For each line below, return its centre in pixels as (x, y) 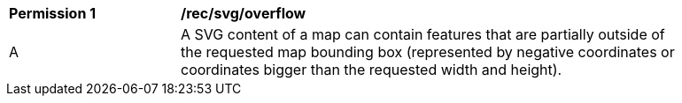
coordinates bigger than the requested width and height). (372, 70)
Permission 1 (53, 13)
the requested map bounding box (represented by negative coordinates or (428, 52)
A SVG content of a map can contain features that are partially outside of (423, 34)
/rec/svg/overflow (244, 13)
